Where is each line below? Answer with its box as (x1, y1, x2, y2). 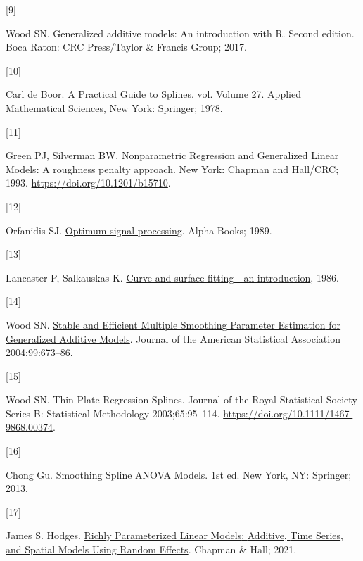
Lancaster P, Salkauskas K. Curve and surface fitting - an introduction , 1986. (6, 270, 339, 284)
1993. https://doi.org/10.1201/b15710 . (6, 175, 171, 190)
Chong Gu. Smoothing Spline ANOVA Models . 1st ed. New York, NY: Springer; (6, 467, 352, 481)
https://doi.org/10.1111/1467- (223, 405, 353, 420)
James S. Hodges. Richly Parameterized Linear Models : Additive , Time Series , (6, 528, 343, 543)
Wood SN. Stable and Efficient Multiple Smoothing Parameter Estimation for (6, 317, 341, 332)
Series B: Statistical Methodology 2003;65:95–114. (6, 405, 220, 420)
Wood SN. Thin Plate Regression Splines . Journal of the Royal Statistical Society (6, 392, 357, 407)
